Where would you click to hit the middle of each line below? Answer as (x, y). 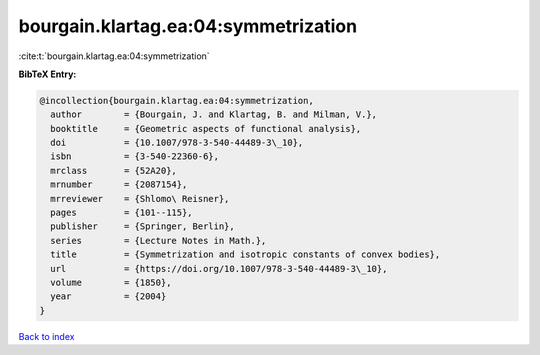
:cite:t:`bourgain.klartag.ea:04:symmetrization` (114, 56)
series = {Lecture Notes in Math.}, (158, 240)
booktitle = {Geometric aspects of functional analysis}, (206, 128)
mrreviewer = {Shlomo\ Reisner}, (140, 198)
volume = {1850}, (111, 282)
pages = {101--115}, (122, 213)
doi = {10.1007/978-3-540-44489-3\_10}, (177, 143)
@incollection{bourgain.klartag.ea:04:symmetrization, (176, 100)
